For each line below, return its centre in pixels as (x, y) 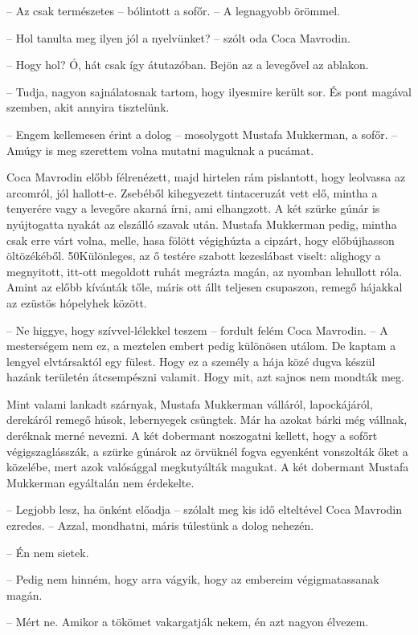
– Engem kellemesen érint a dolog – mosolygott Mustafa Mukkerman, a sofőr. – (202, 134)
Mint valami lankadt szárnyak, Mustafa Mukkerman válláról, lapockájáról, (190, 403)
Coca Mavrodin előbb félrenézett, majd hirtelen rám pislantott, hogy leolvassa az (206, 177)
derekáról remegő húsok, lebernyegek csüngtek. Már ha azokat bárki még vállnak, (207, 419)
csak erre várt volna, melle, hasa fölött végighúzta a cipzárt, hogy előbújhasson (201, 240)
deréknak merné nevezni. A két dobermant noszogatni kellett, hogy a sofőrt (192, 436)
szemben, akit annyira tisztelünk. (88, 107)
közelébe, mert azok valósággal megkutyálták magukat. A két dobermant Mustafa (208, 467)
